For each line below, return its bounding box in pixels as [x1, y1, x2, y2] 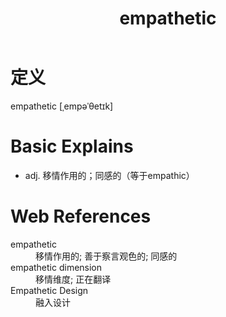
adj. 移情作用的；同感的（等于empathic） [24, 169, 195, 181]
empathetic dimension [10, 261, 103, 273]
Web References [10, 205, 152, 228]
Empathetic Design [10, 284, 89, 296]
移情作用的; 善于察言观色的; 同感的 [35, 250, 178, 262]
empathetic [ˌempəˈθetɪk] [10, 100, 114, 112]
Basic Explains [10, 135, 134, 158]
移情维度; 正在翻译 [35, 273, 112, 285]
